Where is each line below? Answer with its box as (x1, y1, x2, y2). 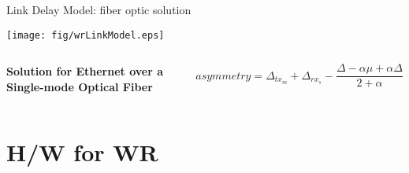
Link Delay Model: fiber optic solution (6, 2, 191, 17)
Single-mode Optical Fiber (6, 78, 153, 94)
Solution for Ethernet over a (6, 63, 164, 79)
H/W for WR (6, 135, 158, 167)
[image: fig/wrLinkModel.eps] (6, 29, 165, 41)
